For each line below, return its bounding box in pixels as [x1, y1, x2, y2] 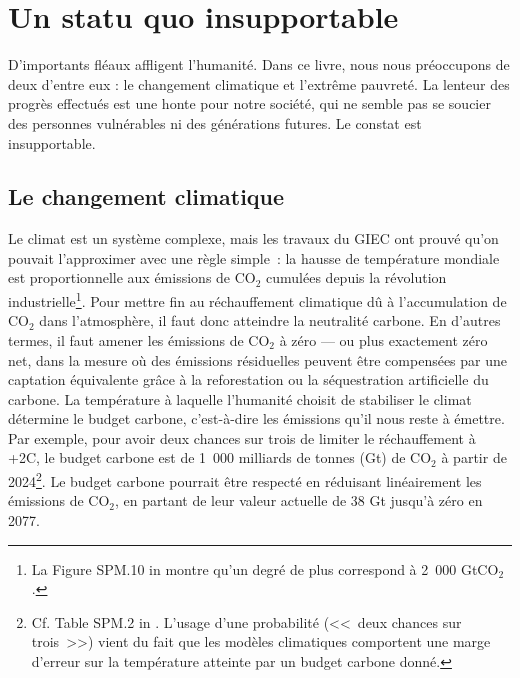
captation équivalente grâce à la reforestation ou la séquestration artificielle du [8, 369, 489, 390]
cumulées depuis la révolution [266, 267, 447, 288]
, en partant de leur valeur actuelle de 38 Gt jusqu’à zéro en [115, 490, 483, 511]
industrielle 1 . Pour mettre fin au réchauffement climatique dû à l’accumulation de [8, 288, 507, 311]
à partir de [441, 447, 507, 468]
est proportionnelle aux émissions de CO [8, 267, 256, 288]
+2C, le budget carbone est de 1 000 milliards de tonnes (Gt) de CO [8, 447, 432, 468]
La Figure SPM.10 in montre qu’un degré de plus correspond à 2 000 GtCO [31, 558, 499, 579]
